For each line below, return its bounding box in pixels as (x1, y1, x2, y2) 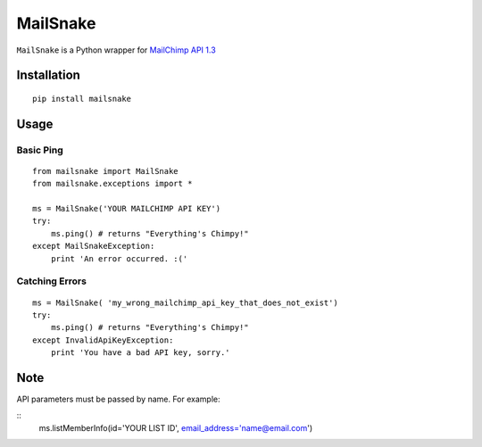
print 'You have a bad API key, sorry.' (50, 348, 231, 358)
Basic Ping (16, 144, 63, 156)
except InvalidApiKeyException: (32, 335, 174, 345)
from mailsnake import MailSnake (32, 166, 179, 176)
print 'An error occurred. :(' (50, 253, 188, 263)
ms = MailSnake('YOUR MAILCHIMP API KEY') (32, 203, 221, 214)
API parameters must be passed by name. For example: (16, 393, 220, 405)
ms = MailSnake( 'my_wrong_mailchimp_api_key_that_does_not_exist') (32, 297, 338, 308)
